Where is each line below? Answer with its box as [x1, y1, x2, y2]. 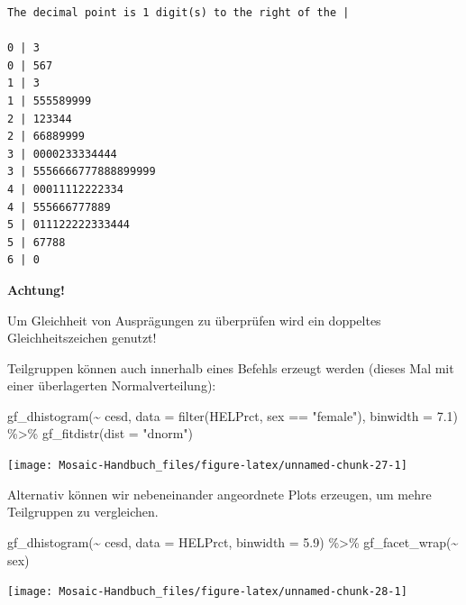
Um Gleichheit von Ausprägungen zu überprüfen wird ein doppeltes [7, 310, 381, 329]
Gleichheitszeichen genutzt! [7, 328, 157, 347]
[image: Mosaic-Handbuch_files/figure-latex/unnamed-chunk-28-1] [7, 585, 407, 599]
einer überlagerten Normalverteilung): [7, 376, 216, 395]
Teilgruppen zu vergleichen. [7, 502, 159, 521]
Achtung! [7, 280, 66, 298]
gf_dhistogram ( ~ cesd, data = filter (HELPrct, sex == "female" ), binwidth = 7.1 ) [7, 406, 459, 425]
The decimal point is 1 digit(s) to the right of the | [7, 6, 350, 19]
